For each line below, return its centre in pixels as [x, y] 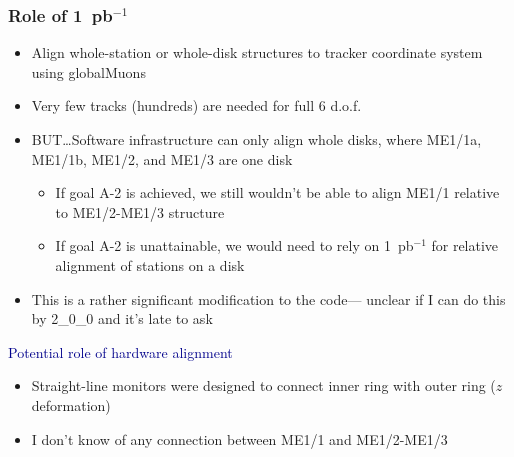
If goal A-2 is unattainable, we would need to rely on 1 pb [234, 245]
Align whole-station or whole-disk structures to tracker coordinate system [257, 52]
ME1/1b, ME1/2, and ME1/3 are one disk [162, 158]
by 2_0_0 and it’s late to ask [122, 318]
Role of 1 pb [60, 14]
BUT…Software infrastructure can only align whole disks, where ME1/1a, [256, 139]
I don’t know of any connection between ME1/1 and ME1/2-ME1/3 [239, 438]
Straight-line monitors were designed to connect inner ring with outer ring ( [263, 385]
